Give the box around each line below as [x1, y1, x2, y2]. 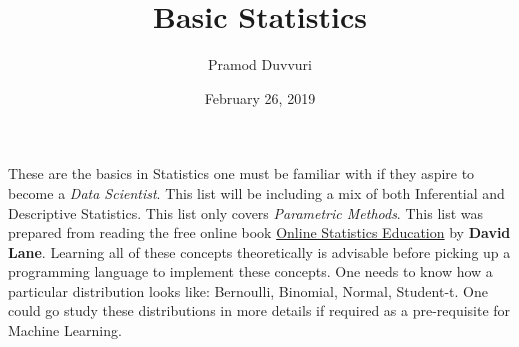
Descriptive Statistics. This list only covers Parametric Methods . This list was [8, 202, 484, 223]
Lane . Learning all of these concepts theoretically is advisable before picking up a [8, 241, 511, 262]
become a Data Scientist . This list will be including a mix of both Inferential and [8, 182, 505, 203]
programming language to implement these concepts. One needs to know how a [8, 261, 493, 282]
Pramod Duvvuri [208, 54, 312, 75]
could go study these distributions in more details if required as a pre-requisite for [8, 300, 511, 321]
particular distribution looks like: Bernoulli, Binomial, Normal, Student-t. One [8, 280, 488, 301]
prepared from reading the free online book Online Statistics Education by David [8, 222, 511, 243]
